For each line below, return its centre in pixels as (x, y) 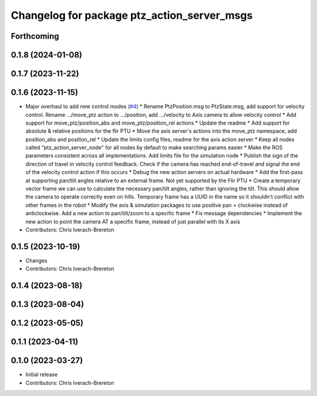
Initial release (42, 375)
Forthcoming (35, 36)
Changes (36, 260)
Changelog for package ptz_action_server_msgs (132, 15)
